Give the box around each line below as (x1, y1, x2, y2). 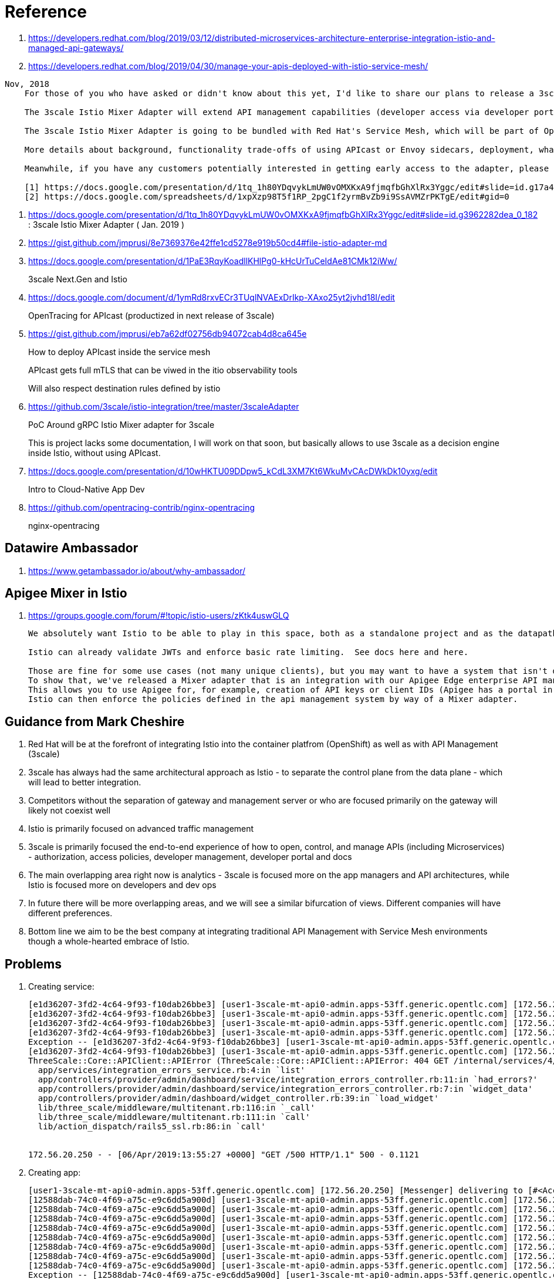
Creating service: (28, 981, 94, 992)
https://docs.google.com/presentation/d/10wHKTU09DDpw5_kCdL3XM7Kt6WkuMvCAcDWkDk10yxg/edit (28, 465, 438, 476)
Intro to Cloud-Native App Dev (28, 484, 145, 494)
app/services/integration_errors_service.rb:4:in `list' (38, 1065, 306, 1075)
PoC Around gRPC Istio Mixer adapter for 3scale (28, 419, 215, 430)
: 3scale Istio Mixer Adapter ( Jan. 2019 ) (28, 219, 185, 230)
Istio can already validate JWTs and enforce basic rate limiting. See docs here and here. (28, 647, 469, 657)
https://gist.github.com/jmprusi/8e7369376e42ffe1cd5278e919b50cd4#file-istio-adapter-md (28, 237, 387, 248)
